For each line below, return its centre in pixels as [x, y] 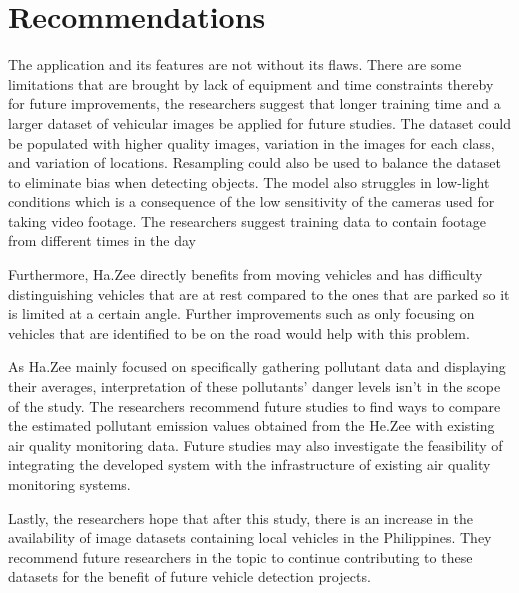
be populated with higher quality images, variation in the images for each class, [251, 142]
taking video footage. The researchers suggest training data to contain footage [247, 220]
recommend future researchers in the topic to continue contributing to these [240, 556]
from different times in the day [102, 240]
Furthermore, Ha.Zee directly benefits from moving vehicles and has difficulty [245, 274]
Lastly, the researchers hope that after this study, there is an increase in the [240, 517]
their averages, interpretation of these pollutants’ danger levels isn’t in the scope [254, 386]
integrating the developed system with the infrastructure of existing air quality [249, 464]
